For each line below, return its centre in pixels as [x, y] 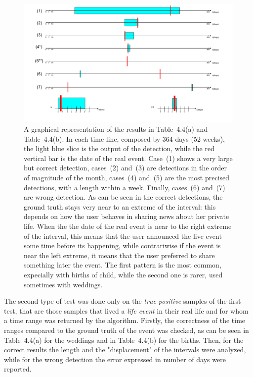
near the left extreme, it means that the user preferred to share [119, 255]
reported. [18, 369]
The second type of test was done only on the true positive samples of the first [123, 301]
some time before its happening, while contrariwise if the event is [122, 245]
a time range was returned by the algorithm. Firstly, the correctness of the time [125, 320]
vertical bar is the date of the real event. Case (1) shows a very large [128, 158]
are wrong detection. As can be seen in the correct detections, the [123, 197]
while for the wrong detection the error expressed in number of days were [115, 359]
